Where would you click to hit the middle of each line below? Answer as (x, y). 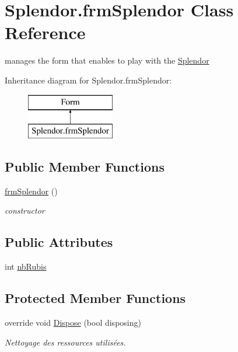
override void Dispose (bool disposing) (73, 323)
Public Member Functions (85, 167)
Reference (45, 32)
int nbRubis (26, 266)
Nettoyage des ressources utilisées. (65, 342)
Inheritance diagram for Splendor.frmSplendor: (88, 80)
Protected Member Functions (95, 298)
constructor (25, 210)
